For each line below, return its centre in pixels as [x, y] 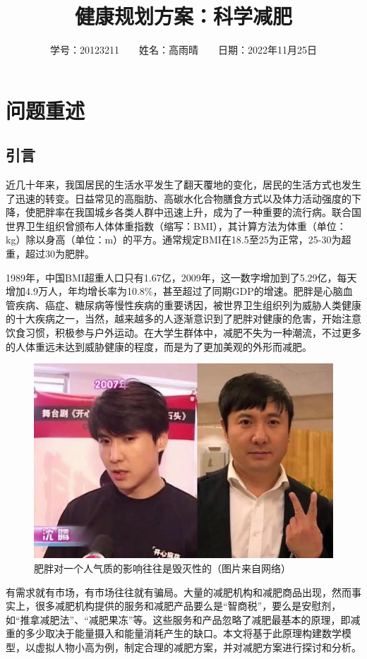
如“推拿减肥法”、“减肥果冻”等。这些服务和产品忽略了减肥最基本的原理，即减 [183, 619]
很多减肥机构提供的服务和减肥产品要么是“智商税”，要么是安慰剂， [188, 606]
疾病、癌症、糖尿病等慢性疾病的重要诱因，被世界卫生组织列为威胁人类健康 [188, 304]
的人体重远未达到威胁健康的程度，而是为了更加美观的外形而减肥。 [159, 346]
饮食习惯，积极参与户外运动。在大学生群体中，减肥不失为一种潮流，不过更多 [183, 333]
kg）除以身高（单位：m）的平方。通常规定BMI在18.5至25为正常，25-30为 [174, 240]
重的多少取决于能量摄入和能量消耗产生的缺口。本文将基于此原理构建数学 [174, 633]
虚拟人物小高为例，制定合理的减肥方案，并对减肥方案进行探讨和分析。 [198, 647]
